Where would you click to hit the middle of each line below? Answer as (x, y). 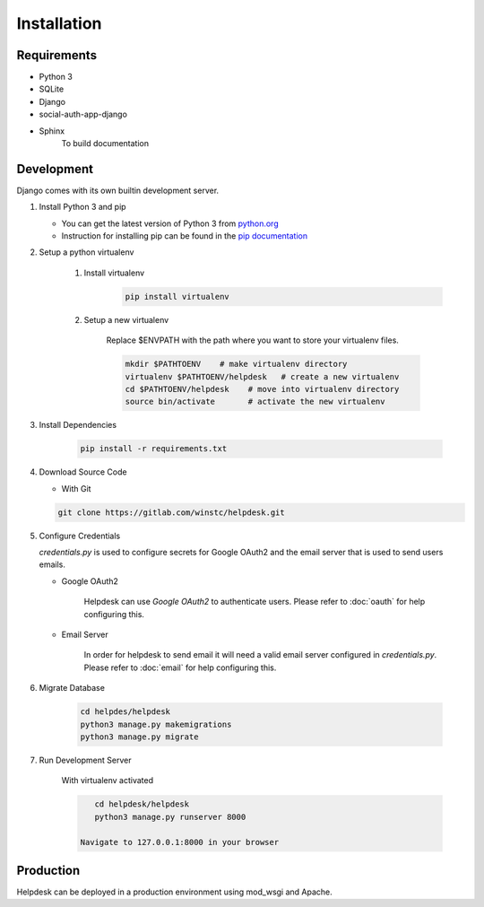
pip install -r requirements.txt (154, 449)
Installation (59, 23)
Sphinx (52, 131)
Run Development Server (85, 760)
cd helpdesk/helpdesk (142, 804)
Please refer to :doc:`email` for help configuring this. (180, 667)
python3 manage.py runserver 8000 (170, 817)
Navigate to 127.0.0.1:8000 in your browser (180, 842)
